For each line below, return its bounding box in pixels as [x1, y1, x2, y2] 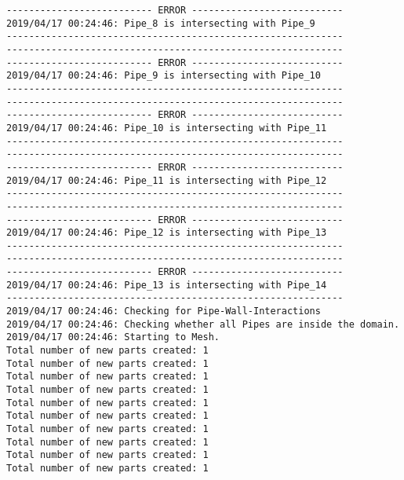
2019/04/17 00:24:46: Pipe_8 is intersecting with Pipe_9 [6, 17, 315, 29]
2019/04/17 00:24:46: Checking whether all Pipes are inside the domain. [6, 318, 400, 330]
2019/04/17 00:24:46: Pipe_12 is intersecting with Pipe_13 [6, 227, 327, 239]
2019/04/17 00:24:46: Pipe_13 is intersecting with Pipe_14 [6, 279, 327, 291]
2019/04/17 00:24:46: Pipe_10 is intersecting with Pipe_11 [6, 122, 327, 134]
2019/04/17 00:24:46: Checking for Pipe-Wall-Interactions [6, 306, 321, 317]
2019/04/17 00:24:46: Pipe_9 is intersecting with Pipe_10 [6, 70, 321, 82]
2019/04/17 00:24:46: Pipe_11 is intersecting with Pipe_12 [6, 174, 327, 186]
